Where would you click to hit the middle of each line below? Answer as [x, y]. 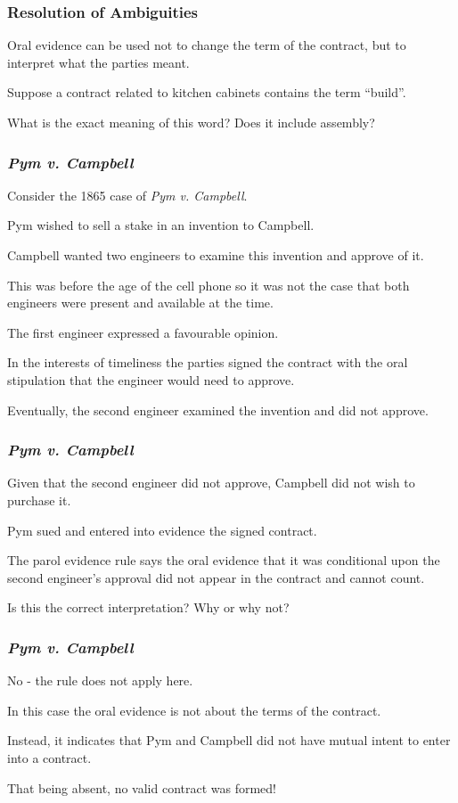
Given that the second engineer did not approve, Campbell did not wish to [211, 483]
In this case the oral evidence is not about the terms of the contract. [194, 710]
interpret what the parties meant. [98, 62]
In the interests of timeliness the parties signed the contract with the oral [208, 362]
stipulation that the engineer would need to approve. [151, 379]
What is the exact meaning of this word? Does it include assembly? [191, 122]
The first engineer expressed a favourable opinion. [143, 332]
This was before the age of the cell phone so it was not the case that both [209, 285]
